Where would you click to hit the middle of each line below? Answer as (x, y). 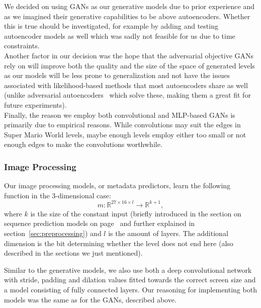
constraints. (22, 46)
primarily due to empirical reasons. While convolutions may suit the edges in (122, 125)
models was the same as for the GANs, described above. (90, 299)
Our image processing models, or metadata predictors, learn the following (117, 185)
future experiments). (35, 104)
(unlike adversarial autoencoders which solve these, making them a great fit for (127, 95)
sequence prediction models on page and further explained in (100, 223)
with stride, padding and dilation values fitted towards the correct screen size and (130, 280)
